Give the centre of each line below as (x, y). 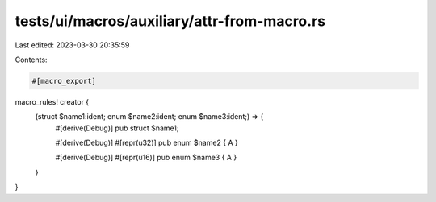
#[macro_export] (64, 81)
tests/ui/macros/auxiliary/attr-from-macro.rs (170, 21)
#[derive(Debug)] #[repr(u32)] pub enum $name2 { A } (147, 143)
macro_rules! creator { (52, 101)
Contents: (31, 60)
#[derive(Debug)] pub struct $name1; (117, 128)
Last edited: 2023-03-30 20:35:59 (72, 45)
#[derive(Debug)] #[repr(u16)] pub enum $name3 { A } (146, 158)
